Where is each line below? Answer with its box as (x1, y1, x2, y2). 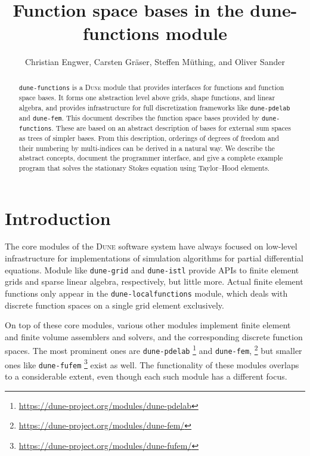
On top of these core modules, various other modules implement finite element (5, 319, 291, 331)
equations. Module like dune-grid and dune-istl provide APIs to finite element (5, 263, 299, 276)
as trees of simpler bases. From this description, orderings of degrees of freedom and (18, 133, 280, 143)
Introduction (5, 205, 111, 230)
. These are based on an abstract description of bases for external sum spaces (51, 122, 291, 133)
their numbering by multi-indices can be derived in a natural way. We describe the (18, 143, 275, 153)
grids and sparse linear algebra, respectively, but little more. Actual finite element (5, 275, 303, 288)
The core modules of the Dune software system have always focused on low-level (5, 240, 297, 252)
